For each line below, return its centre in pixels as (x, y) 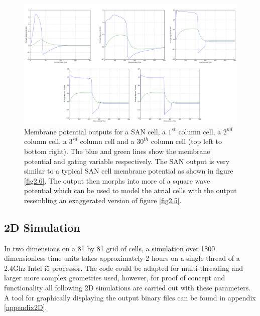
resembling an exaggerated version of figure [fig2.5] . (103, 200)
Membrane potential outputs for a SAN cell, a (95, 131)
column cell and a (107, 141)
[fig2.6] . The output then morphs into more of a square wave (117, 180)
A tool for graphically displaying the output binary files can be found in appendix (130, 297)
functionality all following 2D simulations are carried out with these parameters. (127, 288)
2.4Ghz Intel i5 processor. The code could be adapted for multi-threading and (124, 268)
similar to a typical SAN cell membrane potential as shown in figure (129, 171)
